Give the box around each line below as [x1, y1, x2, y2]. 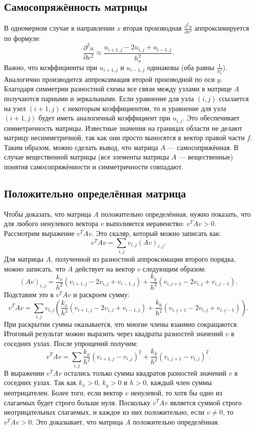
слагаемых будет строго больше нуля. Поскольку [4, 397, 151, 407]
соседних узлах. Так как [4, 377, 77, 388]
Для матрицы [4, 253, 43, 264]
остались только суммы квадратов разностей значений [64, 367, 227, 378]
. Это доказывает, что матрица [32, 416, 123, 427]
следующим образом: [142, 263, 206, 274]
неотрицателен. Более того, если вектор [4, 387, 123, 397]
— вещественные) [178, 152, 233, 162]
